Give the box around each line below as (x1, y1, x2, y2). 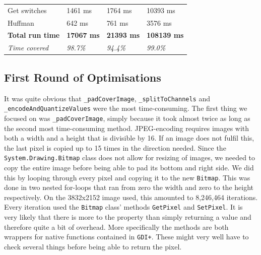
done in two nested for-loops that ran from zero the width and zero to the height (4, 182, 254, 193)
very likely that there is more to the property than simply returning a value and (4, 212, 251, 222)
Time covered (8, 42, 49, 53)
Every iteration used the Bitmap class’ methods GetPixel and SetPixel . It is (4, 202, 243, 212)
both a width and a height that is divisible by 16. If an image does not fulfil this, (4, 133, 254, 143)
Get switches (8, 5, 47, 15)
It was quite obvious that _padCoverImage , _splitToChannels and (4, 93, 211, 103)
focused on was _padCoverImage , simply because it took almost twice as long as (4, 112, 250, 123)
